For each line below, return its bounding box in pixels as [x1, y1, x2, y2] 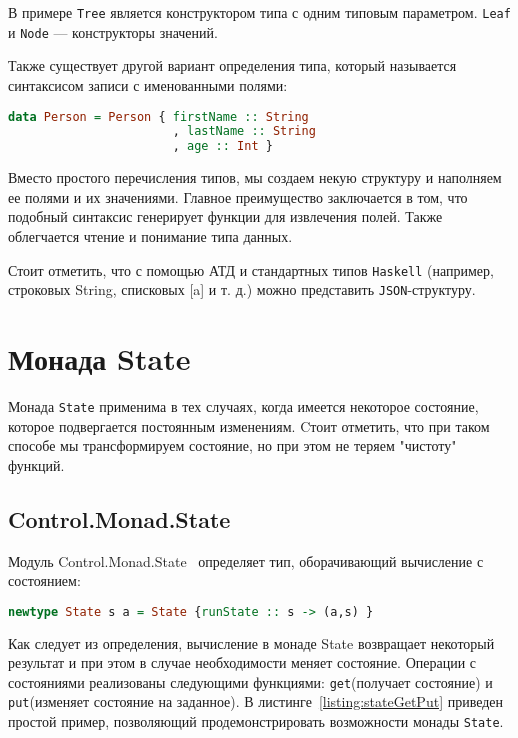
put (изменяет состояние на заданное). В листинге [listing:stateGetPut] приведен [8, 691, 504, 712]
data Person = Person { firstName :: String [8, 109, 309, 124]
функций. [8, 454, 65, 475]
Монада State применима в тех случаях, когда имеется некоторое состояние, [8, 395, 479, 416]
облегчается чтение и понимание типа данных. [8, 225, 293, 246]
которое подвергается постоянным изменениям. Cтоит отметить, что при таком [8, 415, 490, 436]
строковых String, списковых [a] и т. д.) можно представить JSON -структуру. [8, 279, 476, 300]
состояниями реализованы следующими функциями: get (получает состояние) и [8, 671, 493, 692]
